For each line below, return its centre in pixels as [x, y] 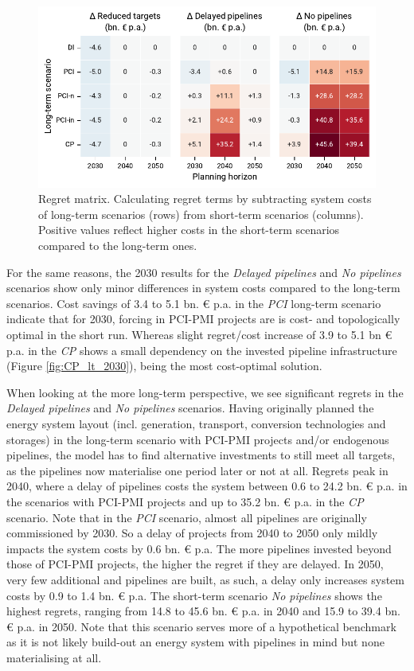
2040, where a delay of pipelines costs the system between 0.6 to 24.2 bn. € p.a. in [207, 486]
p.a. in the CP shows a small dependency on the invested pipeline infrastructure [202, 350]
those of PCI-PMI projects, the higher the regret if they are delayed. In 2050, [195, 564]
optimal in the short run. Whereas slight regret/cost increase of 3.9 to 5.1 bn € [199, 335]
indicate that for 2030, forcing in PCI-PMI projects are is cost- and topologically [203, 319]
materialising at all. [54, 657]
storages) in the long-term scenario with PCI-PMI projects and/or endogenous [198, 439]
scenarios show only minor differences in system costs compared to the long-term [203, 288]
